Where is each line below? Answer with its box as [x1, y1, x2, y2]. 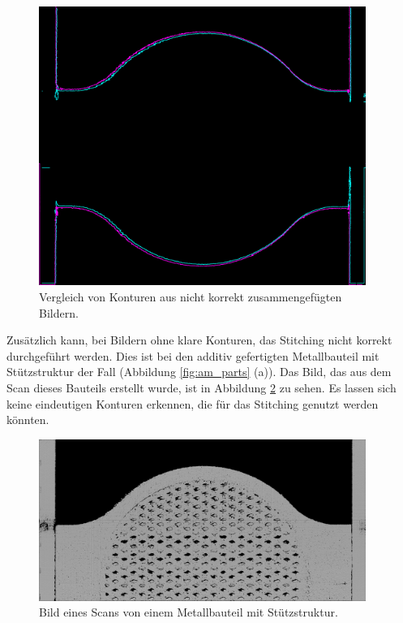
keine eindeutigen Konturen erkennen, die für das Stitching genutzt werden [6, 395, 379, 412]
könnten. [6, 411, 49, 428]
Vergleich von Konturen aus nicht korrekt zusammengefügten [39, 288, 342, 305]
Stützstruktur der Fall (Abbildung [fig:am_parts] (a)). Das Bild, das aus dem [6, 363, 392, 380]
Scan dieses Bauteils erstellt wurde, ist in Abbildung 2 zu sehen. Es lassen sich [6, 379, 397, 396]
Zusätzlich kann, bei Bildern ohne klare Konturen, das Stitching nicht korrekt [6, 331, 392, 348]
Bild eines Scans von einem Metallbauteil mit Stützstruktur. [39, 604, 338, 621]
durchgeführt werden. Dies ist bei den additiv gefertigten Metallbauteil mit [6, 347, 379, 364]
